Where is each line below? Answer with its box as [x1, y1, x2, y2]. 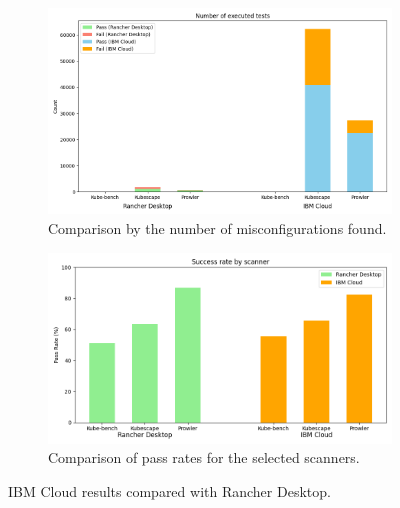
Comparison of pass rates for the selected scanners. [48, 447, 360, 468]
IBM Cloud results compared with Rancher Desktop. [8, 480, 331, 501]
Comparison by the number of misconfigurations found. [48, 217, 387, 238]
